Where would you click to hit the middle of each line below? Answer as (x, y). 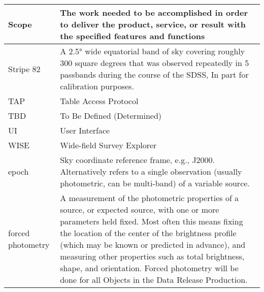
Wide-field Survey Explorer (108, 145)
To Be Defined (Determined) (111, 116)
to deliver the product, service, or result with (153, 24)
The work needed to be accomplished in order (154, 12)
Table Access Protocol (99, 101)
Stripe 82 (24, 69)
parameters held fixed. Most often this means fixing (152, 221)
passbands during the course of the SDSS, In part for (154, 74)
